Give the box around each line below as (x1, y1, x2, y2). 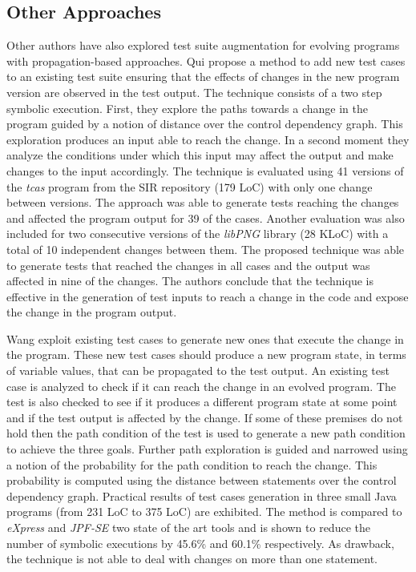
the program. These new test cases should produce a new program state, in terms (6, 346, 406, 363)
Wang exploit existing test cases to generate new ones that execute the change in (6, 330, 404, 347)
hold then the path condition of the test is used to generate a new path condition (6, 425, 406, 441)
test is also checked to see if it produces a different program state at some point (6, 393, 398, 410)
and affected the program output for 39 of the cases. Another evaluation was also (6, 209, 405, 226)
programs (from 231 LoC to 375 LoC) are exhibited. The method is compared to (6, 503, 402, 520)
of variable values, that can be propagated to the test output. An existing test (6, 362, 390, 379)
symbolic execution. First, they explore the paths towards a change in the (6, 99, 368, 116)
